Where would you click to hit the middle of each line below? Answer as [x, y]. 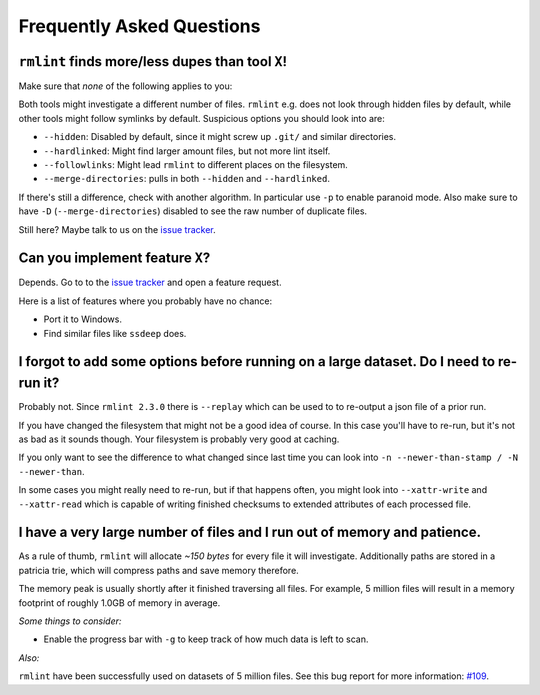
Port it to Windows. [83, 319]
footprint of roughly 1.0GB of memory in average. [119, 602]
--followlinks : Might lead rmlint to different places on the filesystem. [196, 165]
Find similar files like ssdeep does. [115, 333]
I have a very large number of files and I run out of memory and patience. [250, 532]
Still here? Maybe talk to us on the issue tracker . [117, 229]
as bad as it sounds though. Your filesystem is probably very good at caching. [179, 439]
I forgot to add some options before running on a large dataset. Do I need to [256, 361]
